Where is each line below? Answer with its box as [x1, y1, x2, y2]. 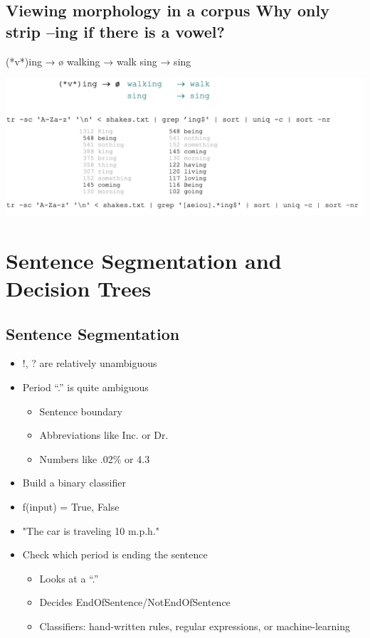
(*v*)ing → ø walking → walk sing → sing [6, 53, 191, 68]
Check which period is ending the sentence [22, 547, 208, 562]
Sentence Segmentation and [6, 245, 282, 275]
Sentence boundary [39, 403, 122, 418]
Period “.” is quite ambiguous [22, 380, 149, 395]
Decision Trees [6, 274, 152, 303]
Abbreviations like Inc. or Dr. [39, 427, 169, 442]
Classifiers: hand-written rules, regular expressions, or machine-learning [39, 619, 351, 634]
